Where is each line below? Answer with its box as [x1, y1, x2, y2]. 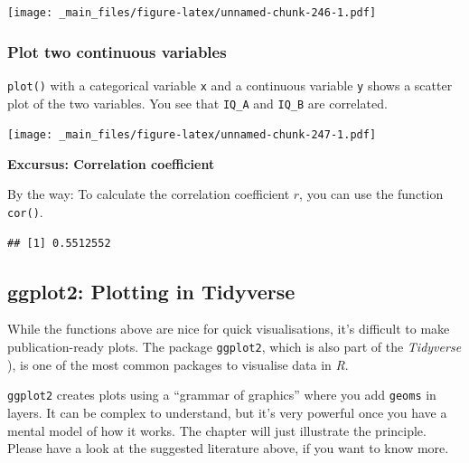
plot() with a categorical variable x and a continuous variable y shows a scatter [7, 75, 453, 94]
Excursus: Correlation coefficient [7, 154, 215, 173]
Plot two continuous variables [7, 40, 227, 62]
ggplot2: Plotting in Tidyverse [7, 277, 295, 305]
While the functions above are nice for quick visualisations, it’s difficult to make [7, 319, 450, 338]
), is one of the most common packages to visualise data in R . [7, 354, 349, 373]
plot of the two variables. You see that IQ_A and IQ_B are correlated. [7, 93, 388, 112]
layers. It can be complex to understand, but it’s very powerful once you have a [7, 402, 447, 421]
